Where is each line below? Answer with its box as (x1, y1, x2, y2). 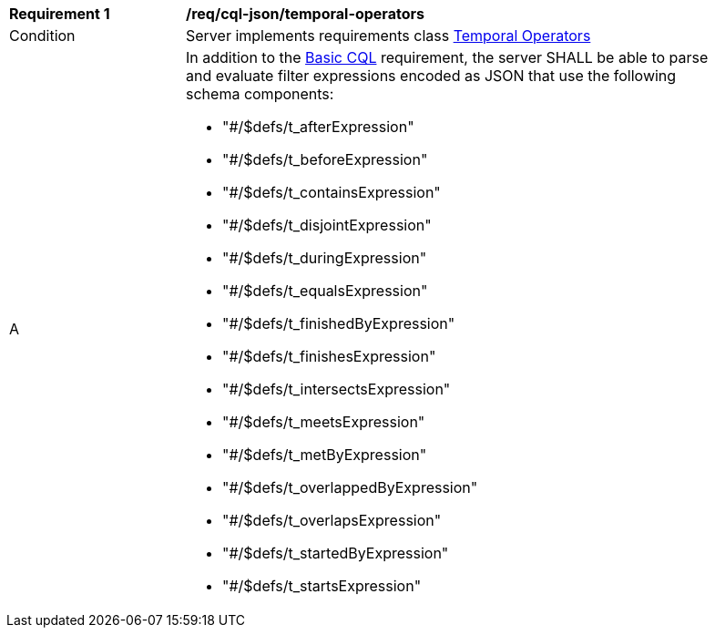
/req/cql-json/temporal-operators (186, 5, 424, 23)
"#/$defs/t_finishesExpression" (222, 347, 436, 365)
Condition (9, 26, 76, 45)
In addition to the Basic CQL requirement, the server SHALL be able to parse (186, 48, 709, 67)
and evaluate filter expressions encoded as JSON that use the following (186, 67, 677, 85)
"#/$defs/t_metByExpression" (222, 446, 427, 464)
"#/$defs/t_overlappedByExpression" (222, 478, 478, 497)
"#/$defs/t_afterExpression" (222, 118, 414, 136)
